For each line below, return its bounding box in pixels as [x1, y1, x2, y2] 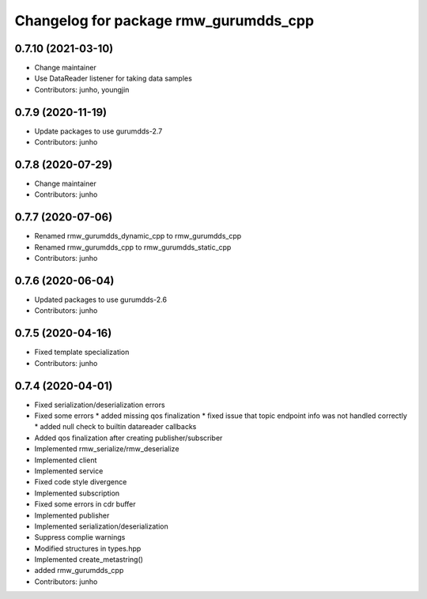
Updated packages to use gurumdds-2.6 [34, 295, 168, 304]
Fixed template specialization [34, 348, 130, 357]
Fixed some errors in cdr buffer [34, 499, 136, 509]
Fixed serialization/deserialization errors [34, 400, 165, 409]
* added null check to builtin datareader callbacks [34, 422, 197, 431]
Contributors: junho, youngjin [34, 85, 130, 94]
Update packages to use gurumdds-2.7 [34, 126, 163, 136]
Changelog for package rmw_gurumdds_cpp [14, 12, 315, 29]
